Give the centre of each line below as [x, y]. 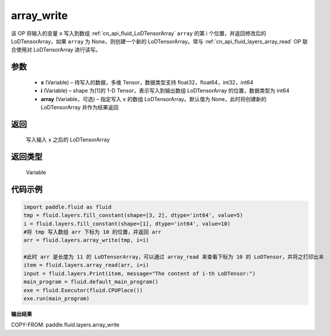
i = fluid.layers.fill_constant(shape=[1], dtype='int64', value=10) [127, 224]
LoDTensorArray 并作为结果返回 [80, 107]
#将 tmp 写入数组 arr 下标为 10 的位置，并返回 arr [92, 232]
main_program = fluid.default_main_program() [91, 282]
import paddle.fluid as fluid [67, 207]
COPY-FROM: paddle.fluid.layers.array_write [65, 325]
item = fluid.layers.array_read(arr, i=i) [86, 265]
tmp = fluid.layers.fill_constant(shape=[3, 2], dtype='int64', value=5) [133, 215]
